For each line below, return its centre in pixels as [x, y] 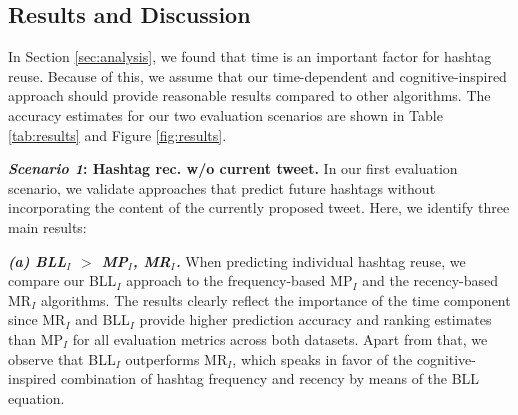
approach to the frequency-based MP [239, 280]
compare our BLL [62, 280]
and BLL [102, 319]
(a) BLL [37, 260]
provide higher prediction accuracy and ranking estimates [315, 319]
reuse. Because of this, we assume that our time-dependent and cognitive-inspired [257, 75]
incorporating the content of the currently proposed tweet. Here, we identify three [259, 207]
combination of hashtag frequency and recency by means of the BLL [270, 378]
